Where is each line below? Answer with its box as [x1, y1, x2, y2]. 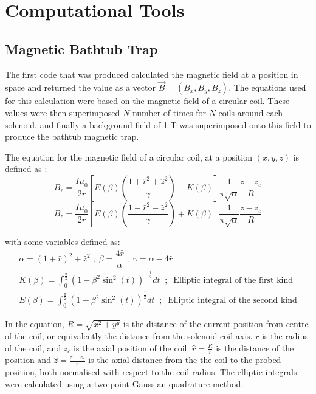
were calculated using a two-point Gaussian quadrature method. [5, 377, 244, 390]
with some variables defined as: [5, 235, 120, 247]
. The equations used [228, 81, 306, 94]
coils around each [218, 106, 283, 119]
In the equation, [5, 317, 65, 330]
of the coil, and [5, 341, 61, 354]
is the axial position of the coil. [74, 341, 190, 354]
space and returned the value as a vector [5, 81, 156, 94]
